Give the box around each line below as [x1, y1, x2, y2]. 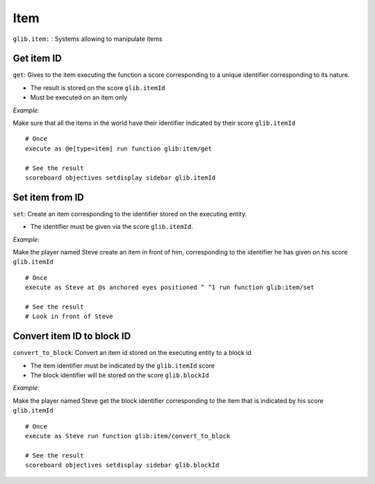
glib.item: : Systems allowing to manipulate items [12, 35, 162, 43]
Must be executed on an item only [30, 94, 128, 102]
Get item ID [12, 53, 62, 64]
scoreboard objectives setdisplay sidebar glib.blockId [25, 461, 219, 469]
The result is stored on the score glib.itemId [30, 83, 166, 92]
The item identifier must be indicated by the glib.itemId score [30, 361, 215, 370]
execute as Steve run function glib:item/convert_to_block [25, 432, 231, 440]
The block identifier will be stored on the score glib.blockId [30, 371, 210, 379]
